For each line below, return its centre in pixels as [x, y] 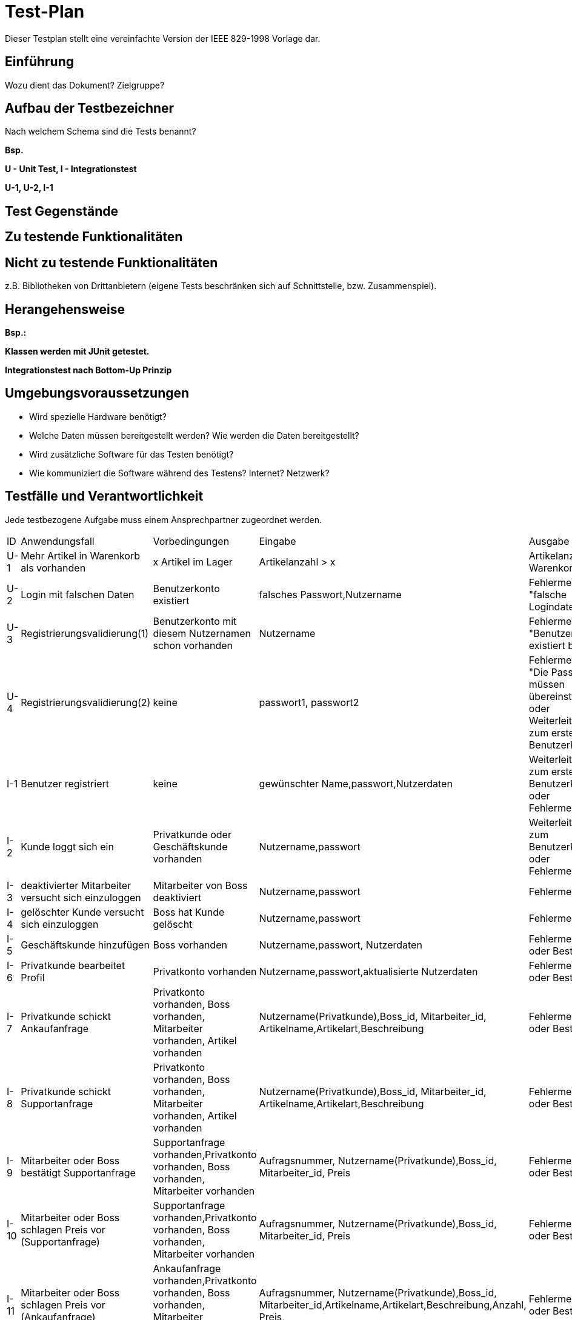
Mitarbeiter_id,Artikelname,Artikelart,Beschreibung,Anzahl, [393, 1305]
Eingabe [278, 541]
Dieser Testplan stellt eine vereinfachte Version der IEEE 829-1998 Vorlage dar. [163, 38]
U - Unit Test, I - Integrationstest [71, 169]
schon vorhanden [193, 645]
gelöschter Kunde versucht [82, 912]
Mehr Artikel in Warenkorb [80, 555]
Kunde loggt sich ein [67, 846]
